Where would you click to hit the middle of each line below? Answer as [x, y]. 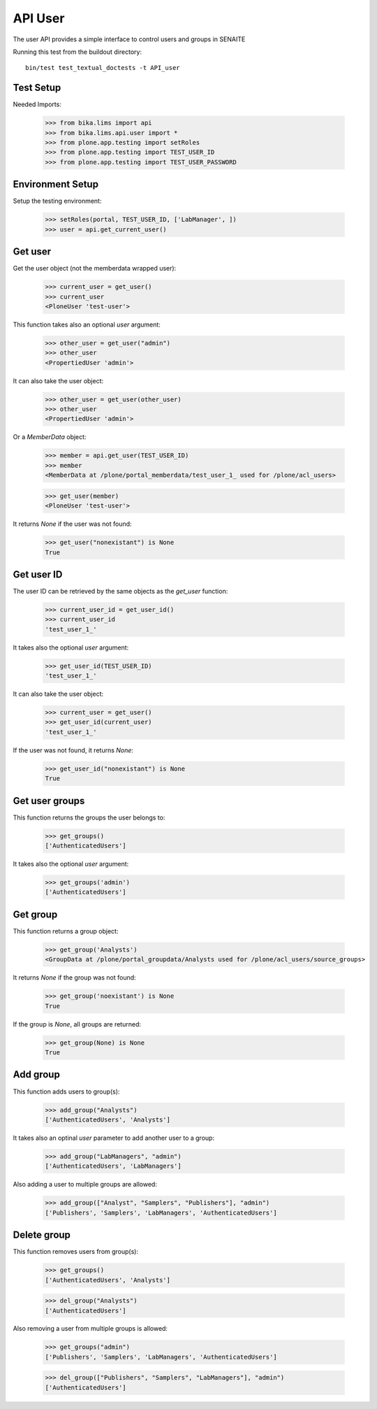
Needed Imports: [37, 104]
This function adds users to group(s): [66, 1092]
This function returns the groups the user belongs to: [89, 817]
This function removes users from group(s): [76, 1252]
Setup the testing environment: [57, 201]
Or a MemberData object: [50, 437]
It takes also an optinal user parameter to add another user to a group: [114, 1138]
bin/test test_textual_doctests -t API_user [103, 68]
